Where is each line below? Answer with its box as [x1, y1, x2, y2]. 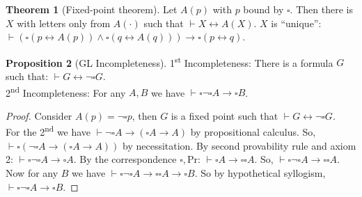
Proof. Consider [6, 108, 72, 123]
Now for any [6, 165, 58, 180]
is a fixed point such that [171, 108, 278, 123]
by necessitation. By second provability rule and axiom [123, 138, 356, 152]
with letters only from [17, 15, 111, 30]
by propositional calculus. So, [190, 125, 316, 139]
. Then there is [290, 2, 353, 16]
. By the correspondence [73, 152, 177, 166]
